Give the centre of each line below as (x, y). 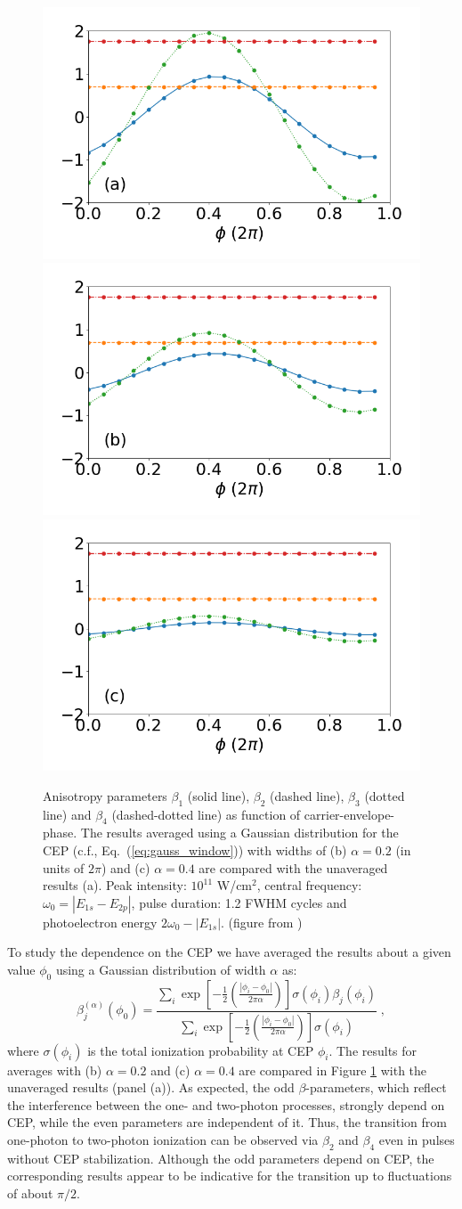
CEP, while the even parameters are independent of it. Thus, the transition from (227, 1122)
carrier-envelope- (349, 814)
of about (30, 1193)
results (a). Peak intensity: (115, 885)
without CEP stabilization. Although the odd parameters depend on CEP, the (221, 1158)
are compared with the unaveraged (293, 867)
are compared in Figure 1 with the (333, 1070)
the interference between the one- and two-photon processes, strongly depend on (226, 1104)
